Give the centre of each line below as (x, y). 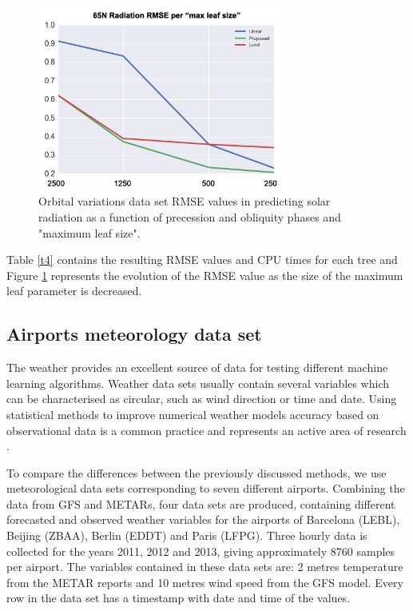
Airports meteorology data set (134, 334)
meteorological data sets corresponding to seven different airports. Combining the (206, 488)
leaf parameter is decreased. (74, 291)
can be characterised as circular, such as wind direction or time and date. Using (202, 399)
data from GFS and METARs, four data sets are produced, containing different (201, 503)
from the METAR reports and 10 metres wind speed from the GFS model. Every (205, 582)
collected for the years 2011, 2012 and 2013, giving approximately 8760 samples (201, 551)
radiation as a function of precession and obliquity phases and (190, 216)
